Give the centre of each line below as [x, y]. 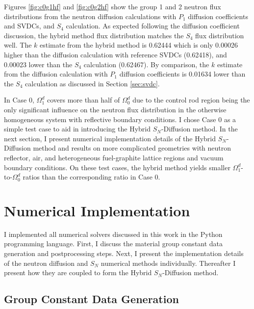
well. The [18, 45]
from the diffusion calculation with [56, 74]
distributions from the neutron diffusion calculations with [90, 16]
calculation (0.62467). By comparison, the [146, 64]
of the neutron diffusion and [46, 263]
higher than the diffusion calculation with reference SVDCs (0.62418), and [115, 54]
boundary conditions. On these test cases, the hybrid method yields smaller [117, 167]
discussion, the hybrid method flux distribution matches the [94, 35]
